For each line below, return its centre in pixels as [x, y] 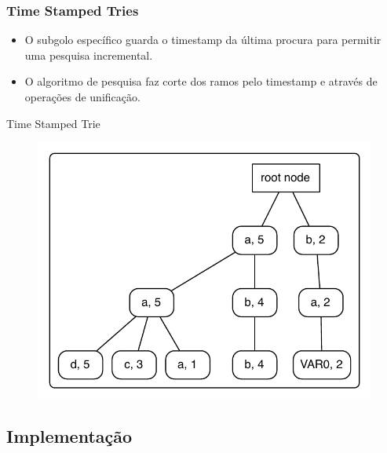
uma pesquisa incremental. [89, 55]
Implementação [69, 436]
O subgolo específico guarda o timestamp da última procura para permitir [203, 40]
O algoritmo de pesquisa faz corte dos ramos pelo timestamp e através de [201, 81]
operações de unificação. [82, 97]
